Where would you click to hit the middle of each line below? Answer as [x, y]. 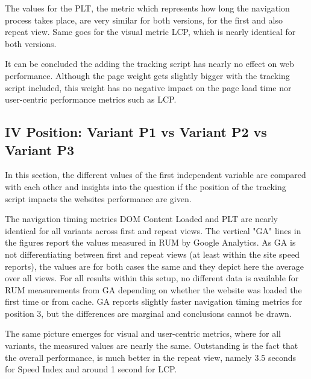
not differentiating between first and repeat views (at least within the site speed [152, 254]
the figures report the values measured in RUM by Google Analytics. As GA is [150, 242]
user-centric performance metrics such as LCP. [91, 99]
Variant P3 [40, 149]
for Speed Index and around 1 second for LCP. [91, 369]
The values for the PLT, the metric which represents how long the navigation [147, 8]
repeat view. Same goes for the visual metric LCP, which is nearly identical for [150, 32]
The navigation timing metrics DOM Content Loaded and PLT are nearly [141, 219]
